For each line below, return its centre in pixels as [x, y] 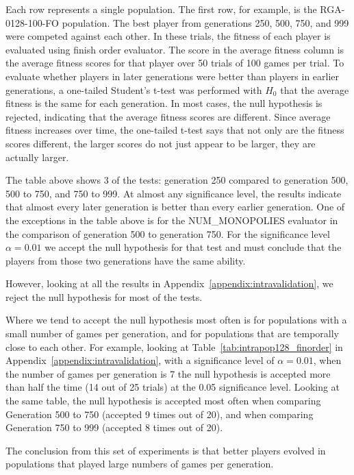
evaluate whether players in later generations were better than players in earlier [173, 76]
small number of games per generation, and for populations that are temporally [173, 333]
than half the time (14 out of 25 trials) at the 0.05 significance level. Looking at [173, 387]
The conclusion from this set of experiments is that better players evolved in [166, 450]
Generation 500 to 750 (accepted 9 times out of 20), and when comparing [160, 414]
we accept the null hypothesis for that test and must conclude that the [193, 247]
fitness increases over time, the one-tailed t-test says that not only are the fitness [175, 130]
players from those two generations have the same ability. [126, 260]
